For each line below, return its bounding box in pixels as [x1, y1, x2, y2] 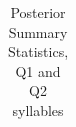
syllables [12, 99, 64, 120]
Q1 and [15, 60, 61, 81]
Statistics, [8, 41, 69, 62]
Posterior [10, 2, 66, 22]
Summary [8, 21, 68, 42]
